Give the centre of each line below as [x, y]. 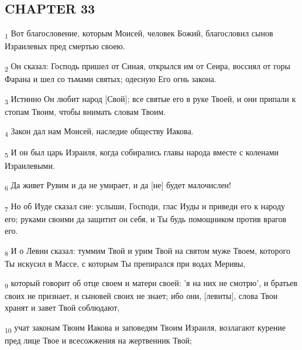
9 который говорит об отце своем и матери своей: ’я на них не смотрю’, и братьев [151, 284]
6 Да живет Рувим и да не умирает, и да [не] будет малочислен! [118, 186]
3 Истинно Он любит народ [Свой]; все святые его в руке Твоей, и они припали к [150, 99]
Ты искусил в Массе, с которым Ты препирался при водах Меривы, [125, 263]
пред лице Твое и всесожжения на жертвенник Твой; [98, 340]
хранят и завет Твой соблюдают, [62, 307]
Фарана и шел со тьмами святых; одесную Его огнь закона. [111, 79]
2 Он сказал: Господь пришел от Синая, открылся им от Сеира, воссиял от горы [147, 66]
